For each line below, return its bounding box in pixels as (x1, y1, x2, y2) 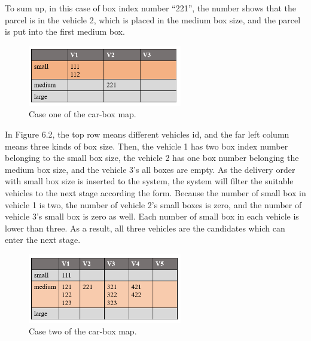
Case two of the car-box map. (29, 325, 137, 337)
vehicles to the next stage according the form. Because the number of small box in (5, 186, 306, 199)
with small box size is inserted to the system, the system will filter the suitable (5, 175, 294, 187)
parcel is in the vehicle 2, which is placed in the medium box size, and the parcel (5, 13, 301, 26)
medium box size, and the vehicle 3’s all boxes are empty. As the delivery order (5, 163, 295, 175)
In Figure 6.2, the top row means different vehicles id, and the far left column (5, 127, 289, 140)
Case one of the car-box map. (29, 108, 136, 120)
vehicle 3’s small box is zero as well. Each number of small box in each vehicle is (5, 210, 299, 223)
